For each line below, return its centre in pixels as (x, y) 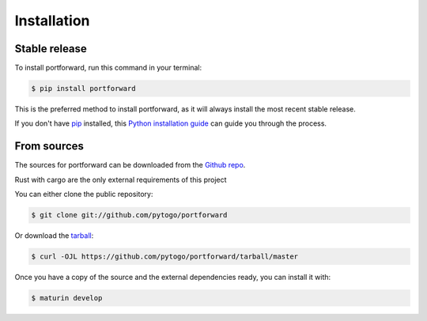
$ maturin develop (67, 298)
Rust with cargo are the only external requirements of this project (121, 179)
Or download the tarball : (54, 236)
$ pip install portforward (83, 89)
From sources (49, 146)
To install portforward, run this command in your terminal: (108, 68)
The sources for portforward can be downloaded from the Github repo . (130, 165)
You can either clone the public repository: (84, 194)
